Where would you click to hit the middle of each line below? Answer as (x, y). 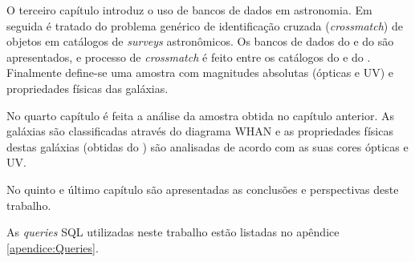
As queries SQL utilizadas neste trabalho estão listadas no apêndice (173, 232)
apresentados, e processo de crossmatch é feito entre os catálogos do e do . (189, 56)
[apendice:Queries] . (53, 247)
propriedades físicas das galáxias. (87, 88)
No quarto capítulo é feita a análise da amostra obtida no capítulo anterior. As (201, 115)
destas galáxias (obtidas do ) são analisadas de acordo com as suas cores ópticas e (207, 146)
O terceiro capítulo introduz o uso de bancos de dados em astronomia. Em (189, 10)
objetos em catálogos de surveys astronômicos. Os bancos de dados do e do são (200, 41)
